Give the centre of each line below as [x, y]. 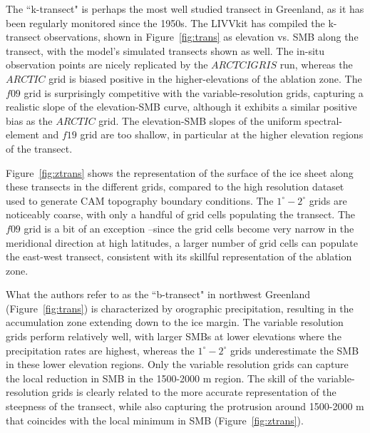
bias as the [29, 120]
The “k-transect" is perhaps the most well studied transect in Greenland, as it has [185, 9]
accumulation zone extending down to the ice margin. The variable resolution [175, 322]
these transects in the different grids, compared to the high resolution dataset [175, 187]
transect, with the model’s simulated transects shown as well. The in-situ [165, 50]
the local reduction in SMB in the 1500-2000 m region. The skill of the [160, 378]
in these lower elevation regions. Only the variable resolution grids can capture [177, 364]
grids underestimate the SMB [294, 350]
